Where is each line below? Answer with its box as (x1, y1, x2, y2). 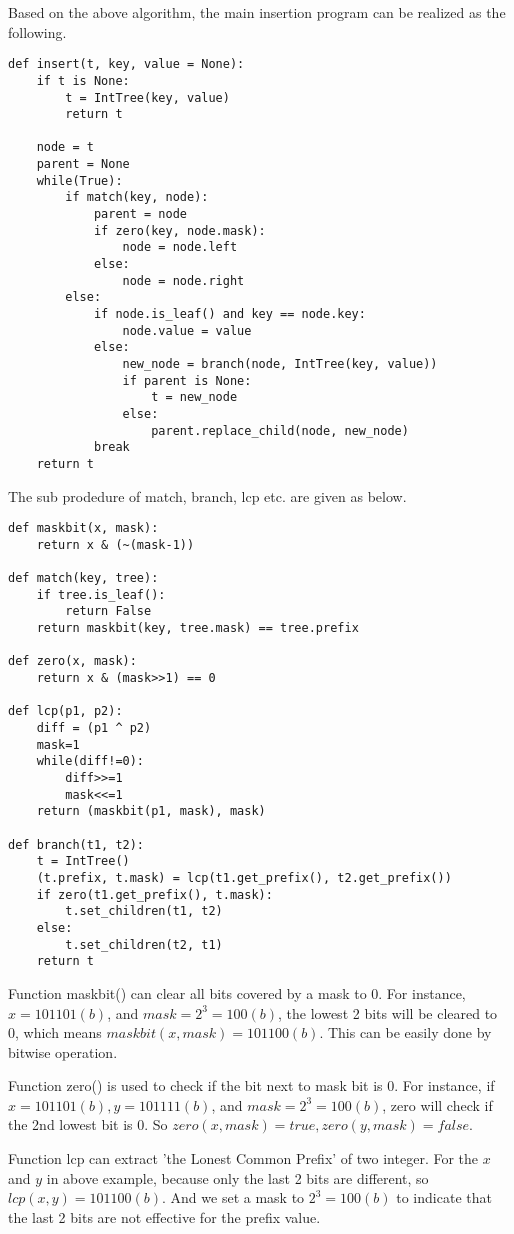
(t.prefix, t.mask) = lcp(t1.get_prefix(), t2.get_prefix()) (36, 870, 452, 885)
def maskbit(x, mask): (8, 521, 159, 536)
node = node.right (122, 273, 245, 288)
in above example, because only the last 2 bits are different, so (46, 1167, 429, 1188)
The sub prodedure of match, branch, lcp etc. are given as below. (8, 485, 407, 506)
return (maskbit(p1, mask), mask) (36, 804, 266, 819)
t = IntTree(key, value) (65, 90, 230, 105)
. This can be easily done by (319, 1022, 492, 1043)
